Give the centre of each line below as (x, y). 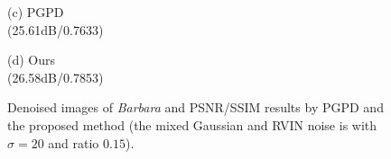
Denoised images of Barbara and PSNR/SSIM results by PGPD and (195, 107)
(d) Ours (32, 60)
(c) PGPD (36, 12)
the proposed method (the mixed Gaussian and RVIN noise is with (192, 124)
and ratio (74, 142)
